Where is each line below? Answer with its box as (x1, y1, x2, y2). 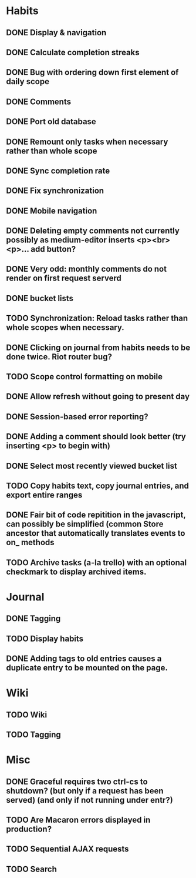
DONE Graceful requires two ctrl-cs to (6, 776, 148, 786)
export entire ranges (6, 490, 83, 500)
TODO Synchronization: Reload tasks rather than (6, 313, 188, 323)
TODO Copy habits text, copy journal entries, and (6, 481, 190, 490)
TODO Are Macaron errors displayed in (6, 815, 151, 825)
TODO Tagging (6, 730, 62, 740)
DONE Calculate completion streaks (6, 47, 140, 57)
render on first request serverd (6, 273, 121, 283)
